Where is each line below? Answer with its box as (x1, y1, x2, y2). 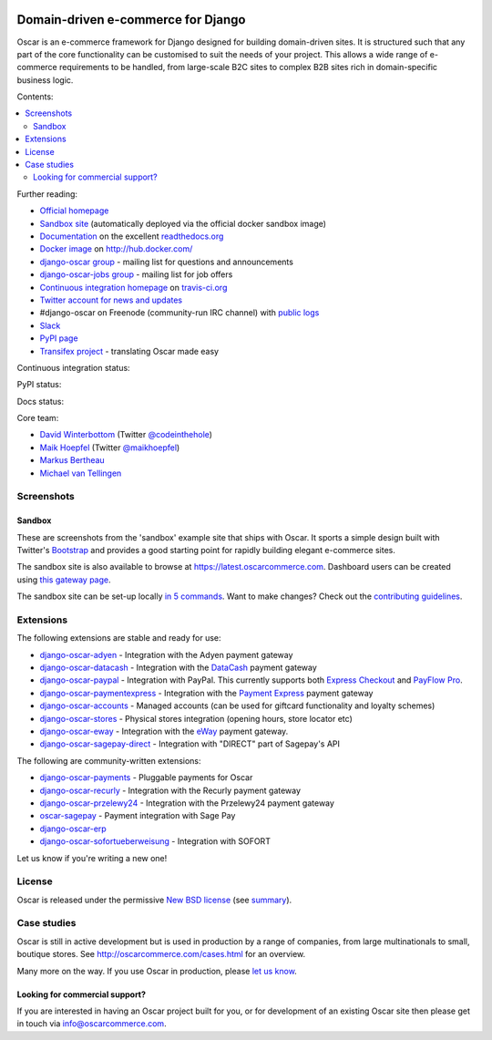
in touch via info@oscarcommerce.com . (16, 1018, 168, 1029)
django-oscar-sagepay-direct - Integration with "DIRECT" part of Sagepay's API (39, 738, 341, 749)
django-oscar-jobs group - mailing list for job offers (39, 269, 233, 280)
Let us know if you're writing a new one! (16, 852, 168, 863)
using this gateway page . (16, 574, 111, 585)
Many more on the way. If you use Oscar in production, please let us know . (16, 965, 298, 976)
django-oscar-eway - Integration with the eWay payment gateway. (39, 726, 289, 737)
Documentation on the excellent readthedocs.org (39, 231, 224, 242)
